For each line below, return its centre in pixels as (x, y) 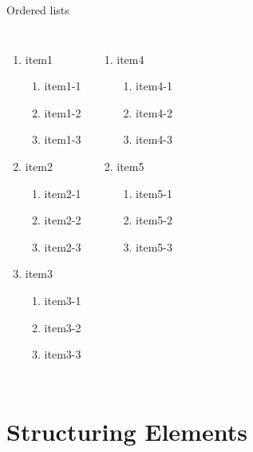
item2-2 (63, 220)
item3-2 (63, 327)
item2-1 (63, 193)
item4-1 (154, 86)
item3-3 (63, 354)
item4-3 (154, 139)
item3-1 (63, 300)
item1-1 (63, 86)
